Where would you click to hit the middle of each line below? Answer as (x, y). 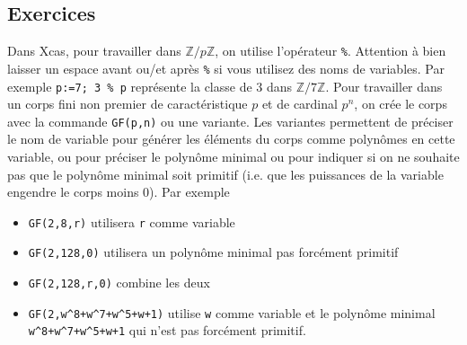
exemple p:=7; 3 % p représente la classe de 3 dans (150, 86)
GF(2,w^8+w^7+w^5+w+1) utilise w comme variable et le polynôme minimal (232, 312)
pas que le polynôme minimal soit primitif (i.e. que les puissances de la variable (225, 174)
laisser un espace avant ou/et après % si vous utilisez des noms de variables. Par (226, 68)
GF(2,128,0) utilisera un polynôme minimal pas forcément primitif (213, 252)
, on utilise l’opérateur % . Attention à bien (330, 51)
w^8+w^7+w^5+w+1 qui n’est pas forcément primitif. (167, 330)
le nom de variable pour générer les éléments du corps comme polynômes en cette (231, 139)
